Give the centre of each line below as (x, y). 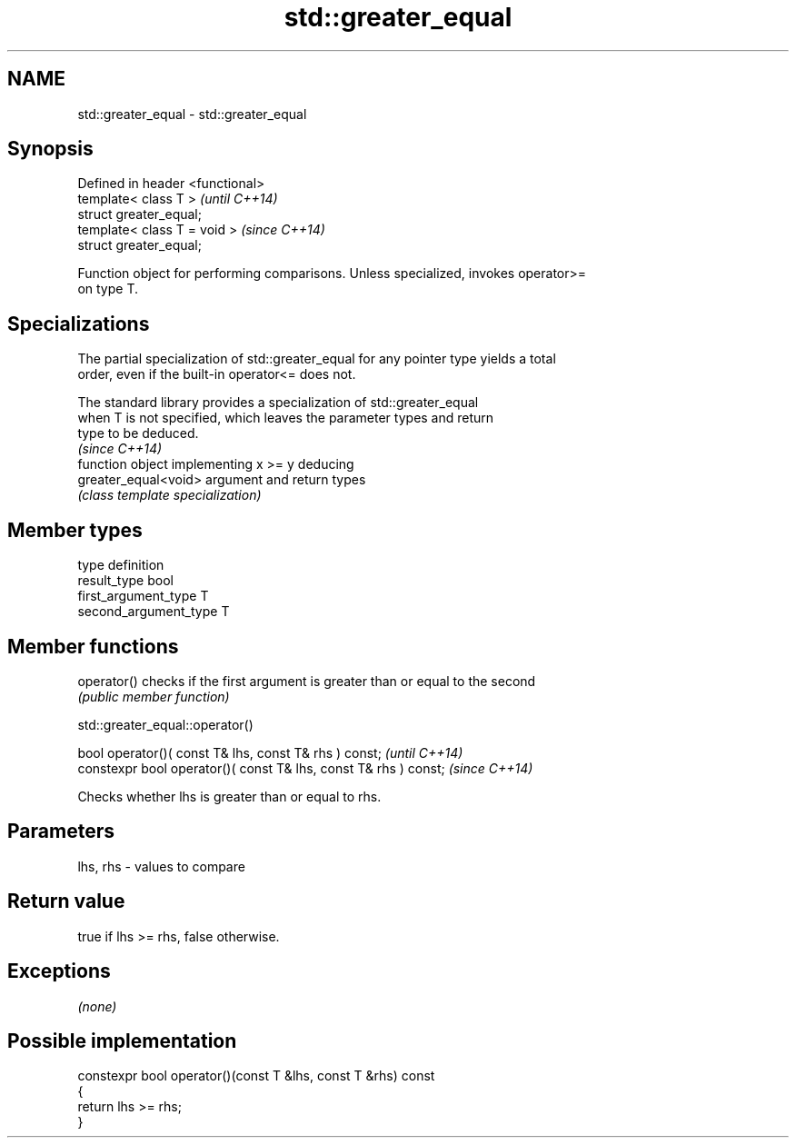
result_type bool (125, 581)
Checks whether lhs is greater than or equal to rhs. (229, 796)
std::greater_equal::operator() (165, 724)
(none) (97, 1006)
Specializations (79, 324)
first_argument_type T (143, 596)
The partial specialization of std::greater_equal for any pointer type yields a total (317, 359)
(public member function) (154, 696)
